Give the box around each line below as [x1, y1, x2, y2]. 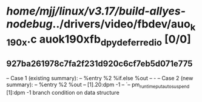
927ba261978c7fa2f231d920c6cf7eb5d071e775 [6, 58, 193, 69]
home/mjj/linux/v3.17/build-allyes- [6, 4, 186, 18]
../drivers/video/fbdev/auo [52, 17, 191, 31]
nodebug [6, 17, 53, 31]
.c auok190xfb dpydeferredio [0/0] [27, 32, 191, 48]
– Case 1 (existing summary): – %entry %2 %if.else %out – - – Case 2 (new [6, 75, 194, 82]
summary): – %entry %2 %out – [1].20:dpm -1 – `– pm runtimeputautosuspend [6, 81, 190, 89]
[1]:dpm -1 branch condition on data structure [6, 89, 120, 96]
